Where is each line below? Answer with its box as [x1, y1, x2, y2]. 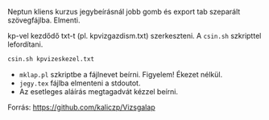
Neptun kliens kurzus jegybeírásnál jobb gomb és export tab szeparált [7, 7, 241, 16]
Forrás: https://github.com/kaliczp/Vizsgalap [7, 102, 155, 112]
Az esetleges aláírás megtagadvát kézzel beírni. [19, 86, 179, 96]
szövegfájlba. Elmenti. [7, 15, 81, 25]
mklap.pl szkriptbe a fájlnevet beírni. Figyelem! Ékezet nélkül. [19, 69, 223, 79]
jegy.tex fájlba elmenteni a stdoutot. [19, 78, 141, 88]
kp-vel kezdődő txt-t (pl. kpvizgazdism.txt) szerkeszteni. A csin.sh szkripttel [7, 31, 262, 40]
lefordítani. [7, 39, 43, 49]
